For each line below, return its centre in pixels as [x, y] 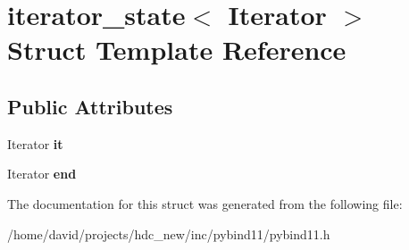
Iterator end [42, 174]
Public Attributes [90, 106]
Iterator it [35, 143]
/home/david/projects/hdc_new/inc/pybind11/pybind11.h [169, 233]
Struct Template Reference [177, 50]
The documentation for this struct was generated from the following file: [205, 203]
